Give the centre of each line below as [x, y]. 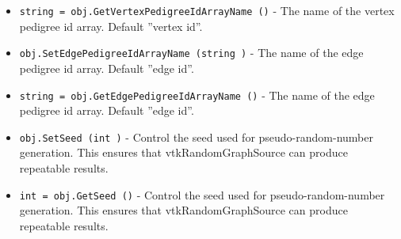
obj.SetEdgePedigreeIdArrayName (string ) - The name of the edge [191, 53]
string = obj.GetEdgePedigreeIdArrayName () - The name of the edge [197, 95]
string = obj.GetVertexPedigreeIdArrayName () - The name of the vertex [207, 10]
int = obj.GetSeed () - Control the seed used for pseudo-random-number [202, 194]
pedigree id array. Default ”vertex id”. [111, 26]
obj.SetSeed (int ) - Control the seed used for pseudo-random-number [196, 137]
